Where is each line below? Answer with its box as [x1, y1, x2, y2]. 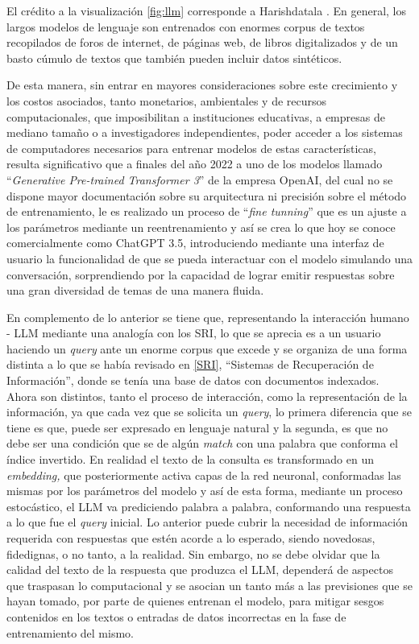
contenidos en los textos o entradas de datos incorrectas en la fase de [6, 608, 346, 625]
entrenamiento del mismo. [6, 624, 134, 641]
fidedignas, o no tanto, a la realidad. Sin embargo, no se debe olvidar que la [6, 545, 380, 562]
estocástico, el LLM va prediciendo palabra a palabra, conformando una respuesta [6, 497, 411, 514]
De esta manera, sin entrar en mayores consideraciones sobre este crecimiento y [6, 76, 398, 93]
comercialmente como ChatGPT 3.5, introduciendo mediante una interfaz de [6, 234, 384, 251]
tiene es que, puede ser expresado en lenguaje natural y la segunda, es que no [6, 419, 388, 436]
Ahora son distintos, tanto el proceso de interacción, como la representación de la [6, 387, 408, 404]
